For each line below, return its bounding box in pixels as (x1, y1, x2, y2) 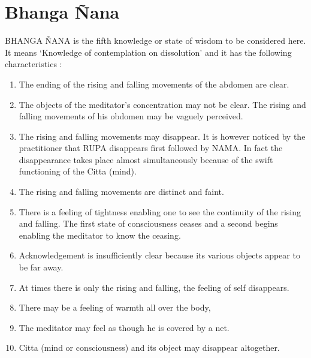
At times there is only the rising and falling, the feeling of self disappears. (19, 281, 289, 293)
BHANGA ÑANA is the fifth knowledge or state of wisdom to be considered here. (5, 34, 306, 47)
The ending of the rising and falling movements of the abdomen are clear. (19, 77, 289, 90)
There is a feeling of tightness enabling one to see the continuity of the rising (19, 205, 301, 218)
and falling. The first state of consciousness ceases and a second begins (19, 217, 278, 230)
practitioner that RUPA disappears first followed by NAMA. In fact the (19, 142, 283, 154)
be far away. (19, 261, 64, 273)
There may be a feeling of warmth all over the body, (19, 301, 211, 314)
